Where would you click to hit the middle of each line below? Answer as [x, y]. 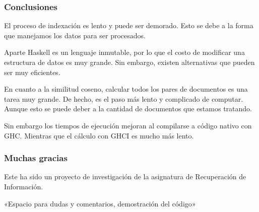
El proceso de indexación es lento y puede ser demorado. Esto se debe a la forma [129, 25]
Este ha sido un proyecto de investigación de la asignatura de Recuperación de [125, 176]
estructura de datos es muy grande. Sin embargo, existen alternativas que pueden [129, 62]
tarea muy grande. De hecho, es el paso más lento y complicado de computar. [124, 98]
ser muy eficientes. [32, 72]
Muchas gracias [36, 158]
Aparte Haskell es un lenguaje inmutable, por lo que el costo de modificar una [124, 52]
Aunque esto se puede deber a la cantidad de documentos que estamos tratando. [128, 109]
